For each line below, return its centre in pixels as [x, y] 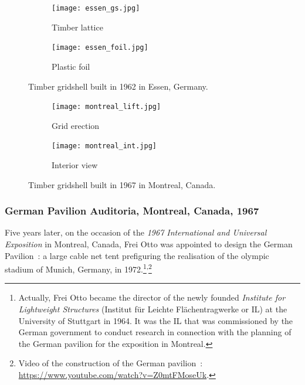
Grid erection [76, 125]
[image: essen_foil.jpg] [100, 48]
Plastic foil [71, 66]
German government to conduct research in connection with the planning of [155, 332]
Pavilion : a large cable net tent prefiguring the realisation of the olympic [137, 255]
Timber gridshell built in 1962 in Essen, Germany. [118, 86]
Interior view [75, 165]
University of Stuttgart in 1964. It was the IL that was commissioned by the [156, 320]
